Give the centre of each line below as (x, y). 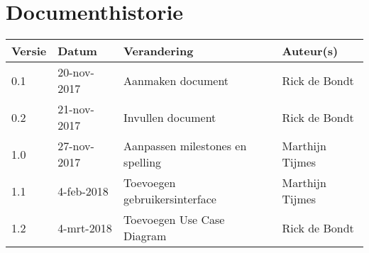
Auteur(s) (310, 51)
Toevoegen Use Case (174, 220)
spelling (143, 162)
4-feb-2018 (83, 191)
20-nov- (76, 72)
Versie (29, 51)
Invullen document (170, 117)
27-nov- (76, 146)
